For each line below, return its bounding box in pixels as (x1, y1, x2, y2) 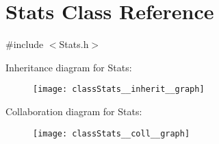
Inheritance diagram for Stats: (5, 60, 132, 74)
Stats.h (59, 37, 89, 51)
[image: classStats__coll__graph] (33, 128, 190, 139)
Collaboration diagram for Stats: (5, 104, 142, 118)
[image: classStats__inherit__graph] (33, 84, 205, 95)
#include (5, 37, 44, 51)
